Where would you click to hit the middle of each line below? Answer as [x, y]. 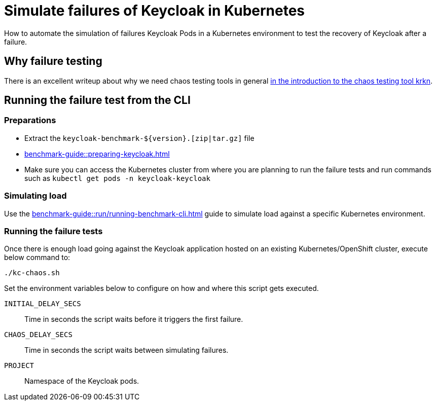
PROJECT [19, 366]
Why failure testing [53, 61]
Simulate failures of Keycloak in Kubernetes [155, 11]
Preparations [30, 120]
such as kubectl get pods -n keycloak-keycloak [117, 178]
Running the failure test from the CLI [97, 100]
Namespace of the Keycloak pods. [82, 381]
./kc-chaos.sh [32, 273]
